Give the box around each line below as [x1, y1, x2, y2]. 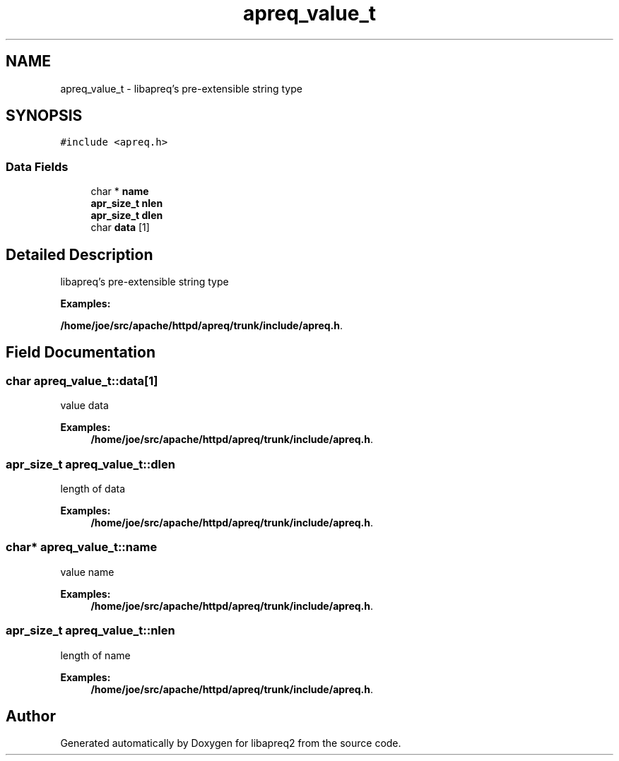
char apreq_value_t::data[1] [6, 373, 158, 388]
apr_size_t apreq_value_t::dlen [6, 456, 175, 471]
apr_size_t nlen [90, 197, 163, 210]
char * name [90, 185, 149, 198]
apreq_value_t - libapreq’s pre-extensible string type [60, 82, 302, 95]
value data [60, 399, 109, 412]
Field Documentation [6, 343, 155, 362]
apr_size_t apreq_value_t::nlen [6, 623, 175, 638]
